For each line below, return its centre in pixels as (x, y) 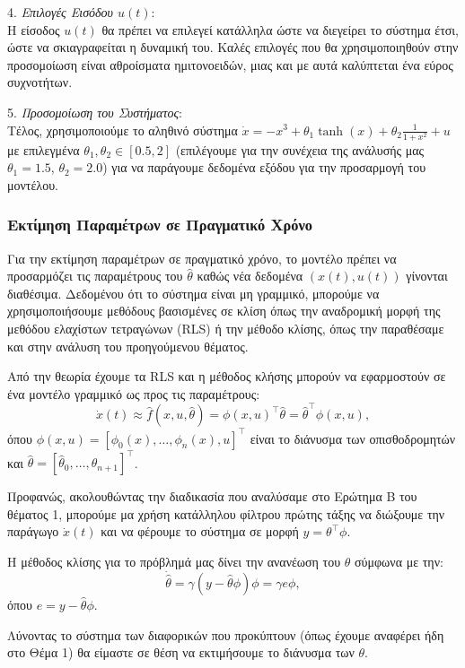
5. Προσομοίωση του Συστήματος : (95, 112)
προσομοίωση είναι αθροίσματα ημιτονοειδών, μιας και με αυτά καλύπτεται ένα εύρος (230, 64)
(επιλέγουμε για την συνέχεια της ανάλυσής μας (300, 149)
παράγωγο (33, 531)
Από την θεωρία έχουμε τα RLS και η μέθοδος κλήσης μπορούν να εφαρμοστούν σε (227, 376)
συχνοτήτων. (40, 82)
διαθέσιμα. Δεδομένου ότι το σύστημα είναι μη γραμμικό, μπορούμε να (193, 293)
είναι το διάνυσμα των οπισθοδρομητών (353, 438)
